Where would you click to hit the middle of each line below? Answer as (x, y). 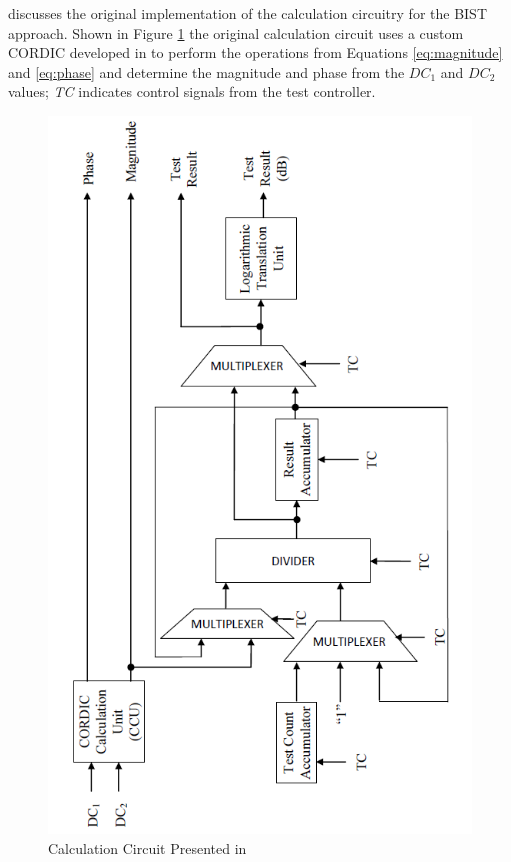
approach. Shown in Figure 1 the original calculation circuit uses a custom (236, 32)
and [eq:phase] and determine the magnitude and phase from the (206, 71)
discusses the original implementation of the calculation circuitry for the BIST (247, 13)
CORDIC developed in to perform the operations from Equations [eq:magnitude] (255, 52)
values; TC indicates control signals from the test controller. (192, 91)
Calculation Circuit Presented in (147, 847)
